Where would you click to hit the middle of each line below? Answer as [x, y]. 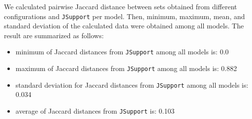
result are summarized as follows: [54, 35]
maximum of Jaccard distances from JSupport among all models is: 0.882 [126, 68]
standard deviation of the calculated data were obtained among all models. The [124, 26]
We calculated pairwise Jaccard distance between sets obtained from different [121, 6]
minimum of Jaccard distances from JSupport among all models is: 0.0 [122, 52]
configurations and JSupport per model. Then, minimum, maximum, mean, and [125, 16]
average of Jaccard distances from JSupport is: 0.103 [95, 111]
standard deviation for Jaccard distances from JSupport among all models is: [132, 84]
